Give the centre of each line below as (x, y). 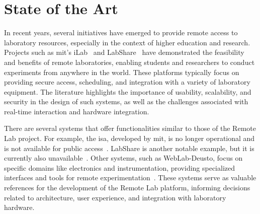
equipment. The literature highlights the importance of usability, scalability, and (128, 91)
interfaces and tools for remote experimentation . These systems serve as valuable (130, 177)
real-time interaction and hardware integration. (77, 111)
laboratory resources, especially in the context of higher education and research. (127, 42)
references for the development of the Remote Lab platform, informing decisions (127, 188)
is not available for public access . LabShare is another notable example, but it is (129, 148)
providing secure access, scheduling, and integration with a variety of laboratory (127, 82)
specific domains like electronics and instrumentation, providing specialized (120, 167)
